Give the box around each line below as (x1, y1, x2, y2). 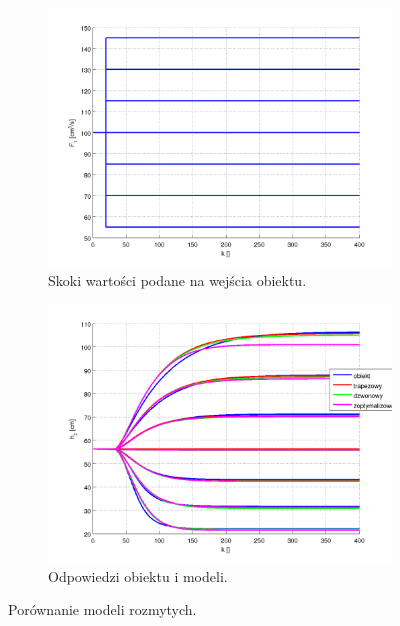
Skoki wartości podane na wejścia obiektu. (48, 269, 307, 290)
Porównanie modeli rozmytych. (8, 599, 197, 620)
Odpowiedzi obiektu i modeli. (48, 565, 228, 586)
